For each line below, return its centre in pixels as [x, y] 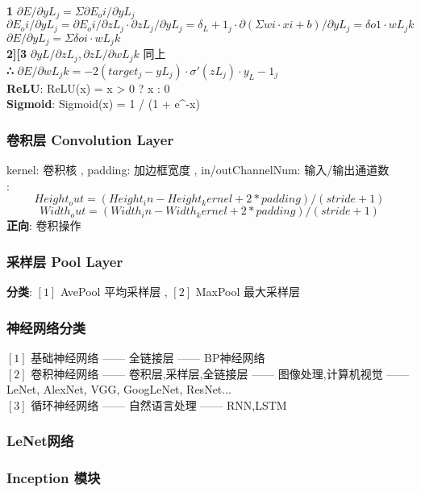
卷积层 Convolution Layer [90, 139]
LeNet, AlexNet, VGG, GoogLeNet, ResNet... [119, 389]
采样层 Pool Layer [65, 261]
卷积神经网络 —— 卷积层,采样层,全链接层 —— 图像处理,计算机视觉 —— [220, 373]
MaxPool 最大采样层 [248, 292]
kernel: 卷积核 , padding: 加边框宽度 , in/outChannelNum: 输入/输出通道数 [198, 170]
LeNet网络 [40, 441]
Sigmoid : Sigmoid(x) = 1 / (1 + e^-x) [103, 104]
